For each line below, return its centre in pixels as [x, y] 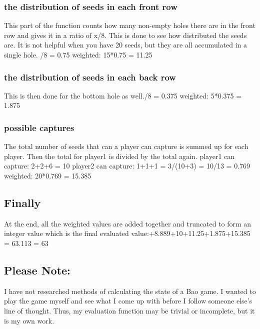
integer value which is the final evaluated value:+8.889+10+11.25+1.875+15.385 [127, 233]
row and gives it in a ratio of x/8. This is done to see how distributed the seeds [125, 35]
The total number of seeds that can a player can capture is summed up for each [126, 146]
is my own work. [29, 320]
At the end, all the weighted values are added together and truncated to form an [128, 223]
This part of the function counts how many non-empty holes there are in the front [130, 25]
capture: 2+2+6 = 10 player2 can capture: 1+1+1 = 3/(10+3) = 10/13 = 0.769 [127, 166]
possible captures [39, 127]
